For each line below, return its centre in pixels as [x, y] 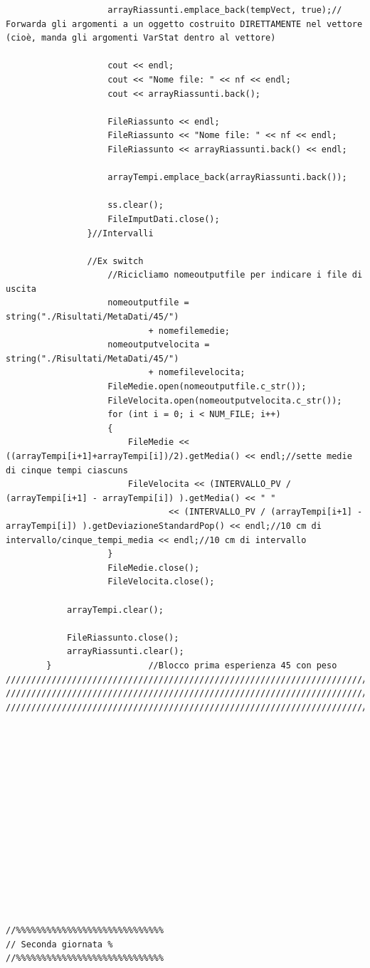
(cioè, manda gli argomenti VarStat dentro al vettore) [141, 38]
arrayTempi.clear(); [115, 610]
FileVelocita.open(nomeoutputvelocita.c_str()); [225, 400]
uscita [21, 289]
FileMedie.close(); [154, 568]
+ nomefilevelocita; [197, 373]
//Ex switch [115, 261]
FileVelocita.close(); [161, 582]
